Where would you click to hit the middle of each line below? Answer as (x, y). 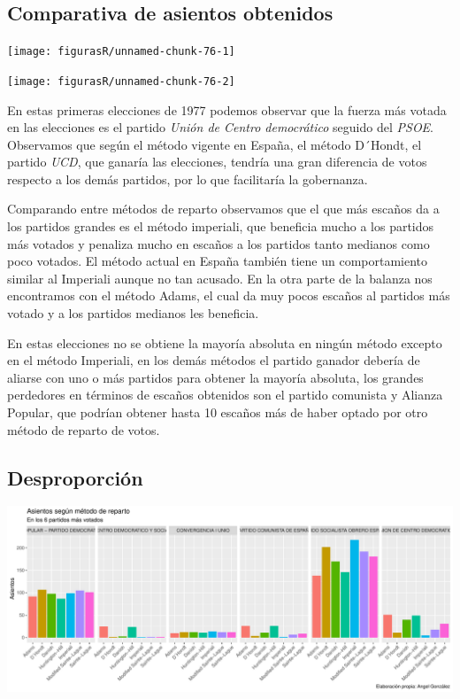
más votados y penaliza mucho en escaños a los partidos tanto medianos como (218, 243)
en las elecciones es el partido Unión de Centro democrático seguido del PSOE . (221, 127)
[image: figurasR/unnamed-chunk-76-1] (121, 52)
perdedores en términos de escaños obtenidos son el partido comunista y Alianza (225, 395)
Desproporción (75, 477)
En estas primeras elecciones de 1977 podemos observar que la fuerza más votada (227, 109)
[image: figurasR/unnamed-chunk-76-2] (121, 81)
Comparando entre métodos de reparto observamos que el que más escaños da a (223, 209)
